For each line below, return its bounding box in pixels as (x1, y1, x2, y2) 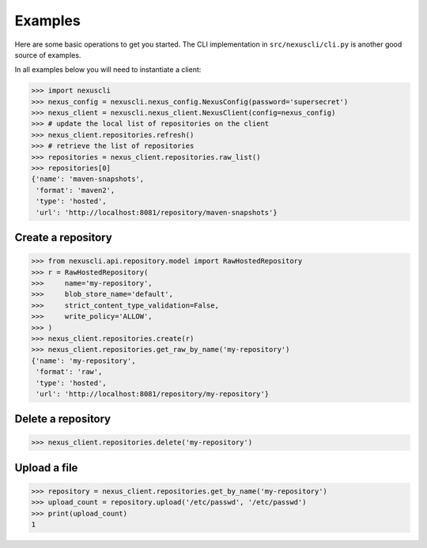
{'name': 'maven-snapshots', (31, 175, 145, 183)
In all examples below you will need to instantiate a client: (14, 65, 202, 74)
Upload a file (14, 461, 78, 474)
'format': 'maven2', (36, 186, 115, 195)
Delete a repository (14, 412, 111, 426)
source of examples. (14, 50, 81, 59)
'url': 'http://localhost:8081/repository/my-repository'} (36, 389, 270, 399)
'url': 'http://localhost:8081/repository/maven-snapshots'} (36, 208, 278, 217)
